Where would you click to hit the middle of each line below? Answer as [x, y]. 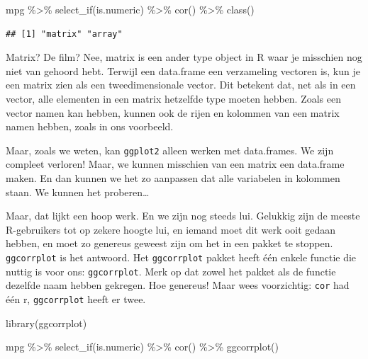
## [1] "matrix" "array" [64, 34]
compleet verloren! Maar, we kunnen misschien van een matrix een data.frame [175, 164]
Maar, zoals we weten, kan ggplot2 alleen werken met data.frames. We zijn [170, 150]
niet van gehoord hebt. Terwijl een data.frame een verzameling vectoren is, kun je [183, 70]
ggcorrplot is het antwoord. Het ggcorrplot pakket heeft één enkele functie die [181, 257]
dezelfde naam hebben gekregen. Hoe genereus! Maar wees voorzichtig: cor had [178, 285]
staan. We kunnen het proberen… [78, 192]
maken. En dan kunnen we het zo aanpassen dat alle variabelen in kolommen [173, 178]
